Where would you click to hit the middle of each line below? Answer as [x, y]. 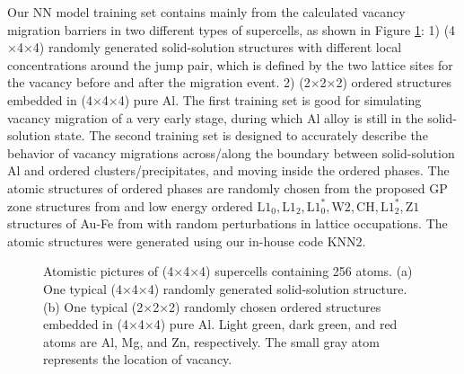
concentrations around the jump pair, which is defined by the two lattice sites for [230, 64]
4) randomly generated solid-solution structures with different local [217, 47]
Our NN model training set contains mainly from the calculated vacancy [206, 12]
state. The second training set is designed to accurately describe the [241, 135]
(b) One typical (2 [93, 306]
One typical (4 [83, 288]
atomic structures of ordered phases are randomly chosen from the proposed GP [228, 187]
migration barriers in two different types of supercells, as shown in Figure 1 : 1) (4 [232, 29]
